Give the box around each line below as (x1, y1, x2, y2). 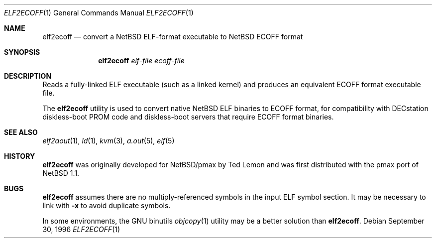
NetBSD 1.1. (42, 169, 80, 177)
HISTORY (4, 152, 35, 160)
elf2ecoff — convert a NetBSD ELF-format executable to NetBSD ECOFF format (42, 32, 303, 41)
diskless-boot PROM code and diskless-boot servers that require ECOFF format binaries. (42, 113, 334, 121)
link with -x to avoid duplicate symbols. (42, 201, 171, 210)
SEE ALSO (4, 128, 38, 136)
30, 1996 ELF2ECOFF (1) (42, 225, 120, 234)
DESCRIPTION (4, 72, 52, 80)
